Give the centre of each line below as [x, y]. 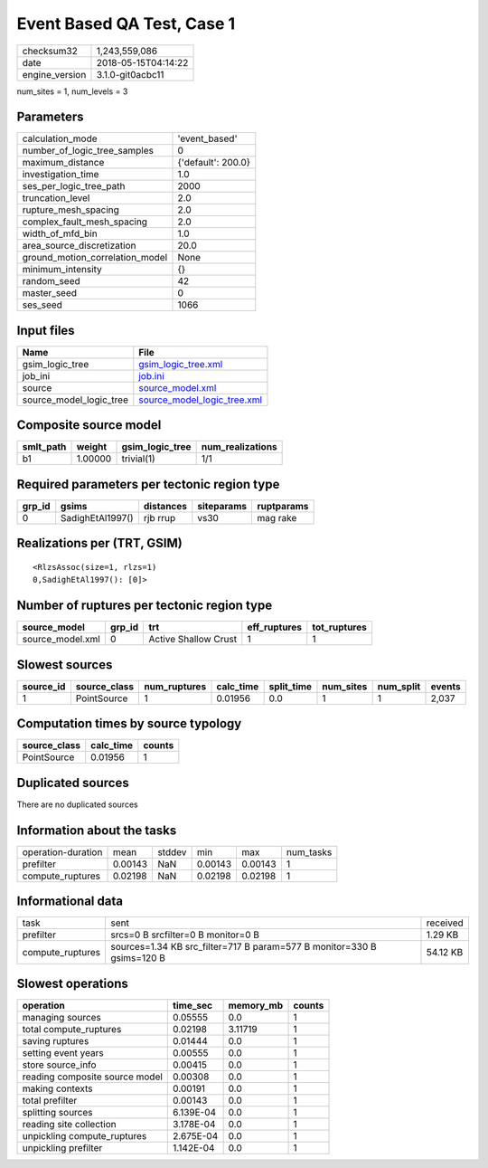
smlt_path [44, 447]
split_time [290, 686]
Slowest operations [72, 983]
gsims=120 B [138, 958]
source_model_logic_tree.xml [200, 400]
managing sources [61, 1017]
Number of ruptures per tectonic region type [145, 606]
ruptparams [283, 506]
